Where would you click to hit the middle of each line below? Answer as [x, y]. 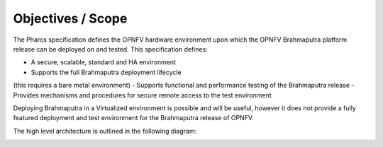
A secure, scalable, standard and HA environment [104, 62]
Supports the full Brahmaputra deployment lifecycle [106, 72]
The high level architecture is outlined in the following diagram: [105, 131]
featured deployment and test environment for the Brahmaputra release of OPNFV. [134, 118]
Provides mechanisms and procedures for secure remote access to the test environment [143, 95]
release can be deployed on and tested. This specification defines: [111, 49]
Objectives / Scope [70, 18]
